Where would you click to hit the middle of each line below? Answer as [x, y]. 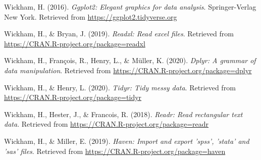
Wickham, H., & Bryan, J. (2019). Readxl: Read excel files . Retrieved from [119, 34]
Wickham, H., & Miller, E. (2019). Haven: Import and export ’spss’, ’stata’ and [127, 141]
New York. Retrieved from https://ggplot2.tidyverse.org [91, 16]
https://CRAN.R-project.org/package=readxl [75, 43]
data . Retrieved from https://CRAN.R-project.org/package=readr [107, 124]
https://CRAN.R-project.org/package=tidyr [73, 97]
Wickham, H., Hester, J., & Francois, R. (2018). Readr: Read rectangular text [123, 114]
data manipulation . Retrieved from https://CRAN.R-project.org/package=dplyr [128, 70]
